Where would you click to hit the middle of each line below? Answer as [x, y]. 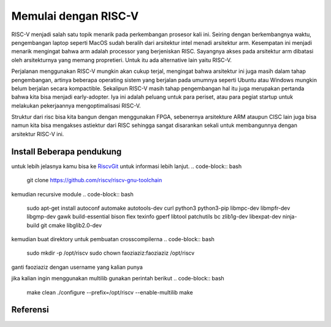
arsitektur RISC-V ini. [38, 134]
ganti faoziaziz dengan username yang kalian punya [77, 267]
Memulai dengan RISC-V [75, 16]
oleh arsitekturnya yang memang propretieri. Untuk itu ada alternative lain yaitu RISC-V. [122, 60]
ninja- [290, 217]
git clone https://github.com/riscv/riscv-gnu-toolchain [94, 180]
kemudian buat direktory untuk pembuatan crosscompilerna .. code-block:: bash [113, 239]
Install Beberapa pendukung [67, 151]
